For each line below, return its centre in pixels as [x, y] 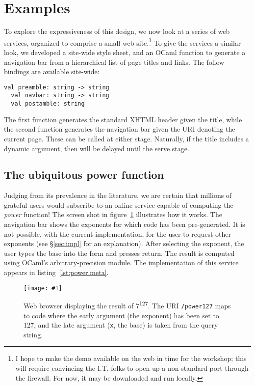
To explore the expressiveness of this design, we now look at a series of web [117, 31]
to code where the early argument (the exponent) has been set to [121, 315]
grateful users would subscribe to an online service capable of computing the [119, 205]
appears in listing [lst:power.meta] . [56, 272]
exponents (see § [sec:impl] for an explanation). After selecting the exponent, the [124, 243]
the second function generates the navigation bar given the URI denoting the [120, 129]
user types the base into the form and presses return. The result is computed [119, 253]
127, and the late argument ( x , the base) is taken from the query [121, 325]
